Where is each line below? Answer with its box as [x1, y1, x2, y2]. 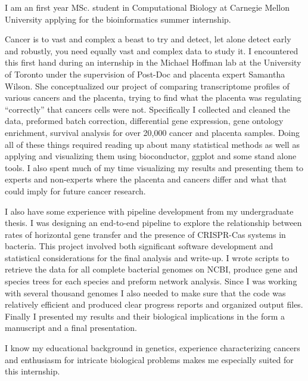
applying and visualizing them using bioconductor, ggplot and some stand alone [5, 150, 297, 162]
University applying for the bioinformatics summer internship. [5, 13, 231, 25]
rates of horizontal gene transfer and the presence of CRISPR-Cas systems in [5, 228, 286, 240]
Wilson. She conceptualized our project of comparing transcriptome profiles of [5, 79, 290, 92]
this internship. [5, 365, 60, 377]
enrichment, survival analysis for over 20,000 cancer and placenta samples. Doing [5, 126, 300, 138]
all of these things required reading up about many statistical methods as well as [5, 138, 300, 150]
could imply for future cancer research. [5, 184, 146, 197]
